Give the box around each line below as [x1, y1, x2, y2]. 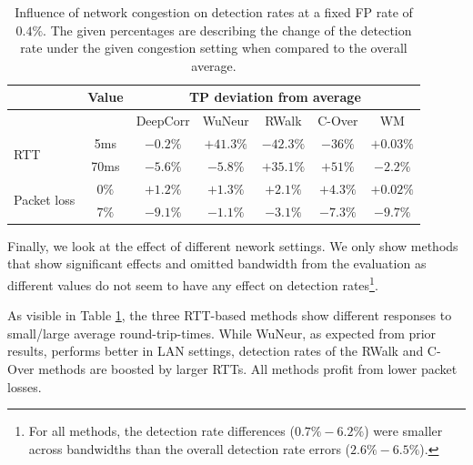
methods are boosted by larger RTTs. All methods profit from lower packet [38, 359, 458, 378]
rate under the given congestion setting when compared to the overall [20, 38, 408, 57]
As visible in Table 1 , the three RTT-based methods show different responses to [7, 306, 452, 325]
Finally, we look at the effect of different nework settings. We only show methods [7, 236, 458, 255]
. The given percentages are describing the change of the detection [43, 20, 412, 39]
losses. [7, 377, 42, 396]
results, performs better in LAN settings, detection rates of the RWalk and [7, 341, 424, 360]
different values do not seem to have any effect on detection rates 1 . [7, 272, 378, 294]
